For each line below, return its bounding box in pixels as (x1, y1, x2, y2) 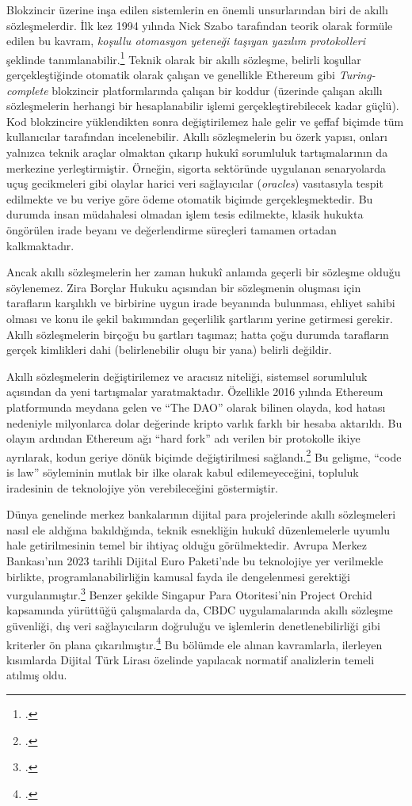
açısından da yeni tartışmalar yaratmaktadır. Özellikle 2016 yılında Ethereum (6, 383, 383, 400)
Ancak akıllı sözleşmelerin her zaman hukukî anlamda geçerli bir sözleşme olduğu (6, 264, 401, 280)
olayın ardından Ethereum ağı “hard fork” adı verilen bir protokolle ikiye (6, 430, 360, 447)
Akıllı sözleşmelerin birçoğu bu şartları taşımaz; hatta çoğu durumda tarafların (6, 325, 389, 342)
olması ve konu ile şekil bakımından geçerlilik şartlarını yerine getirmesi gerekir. (6, 310, 393, 326)
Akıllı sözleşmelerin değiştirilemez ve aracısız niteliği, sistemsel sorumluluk (6, 367, 368, 384)
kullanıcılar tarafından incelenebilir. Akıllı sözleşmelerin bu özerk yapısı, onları (6, 128, 387, 145)
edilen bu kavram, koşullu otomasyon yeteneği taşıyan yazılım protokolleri (6, 32, 365, 49)
